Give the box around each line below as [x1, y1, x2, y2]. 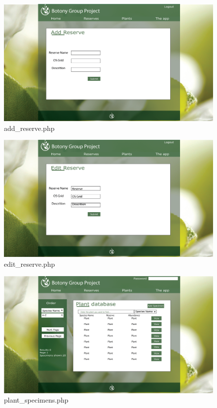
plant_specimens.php [4, 395, 69, 405]
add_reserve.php [4, 123, 55, 133]
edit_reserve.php [4, 258, 55, 269]
